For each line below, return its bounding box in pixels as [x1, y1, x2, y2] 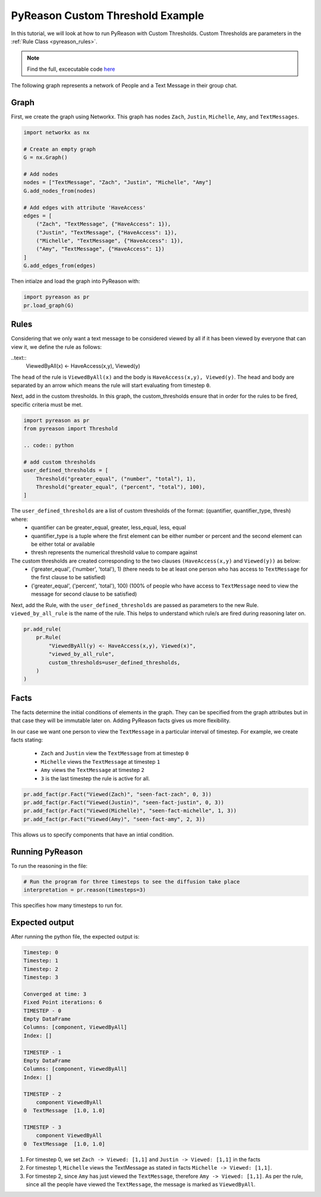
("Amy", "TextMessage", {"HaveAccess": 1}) [36, 246, 165, 252]
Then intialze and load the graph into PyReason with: [11, 277, 140, 285]
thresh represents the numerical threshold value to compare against [31, 549, 197, 556]
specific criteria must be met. [11, 401, 83, 408]
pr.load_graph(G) [23, 302, 74, 309]
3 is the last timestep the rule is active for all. [40, 774, 150, 782]
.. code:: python [23, 442, 74, 449]
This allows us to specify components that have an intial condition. [11, 831, 174, 838]
